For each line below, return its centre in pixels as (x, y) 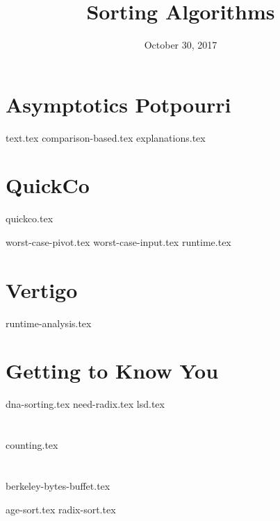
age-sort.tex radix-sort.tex (61, 509)
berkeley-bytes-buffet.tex (58, 485)
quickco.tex (30, 218)
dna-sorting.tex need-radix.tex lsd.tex (85, 404)
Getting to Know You (112, 371)
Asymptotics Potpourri (118, 104)
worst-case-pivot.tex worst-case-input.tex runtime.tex (118, 241)
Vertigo (42, 289)
